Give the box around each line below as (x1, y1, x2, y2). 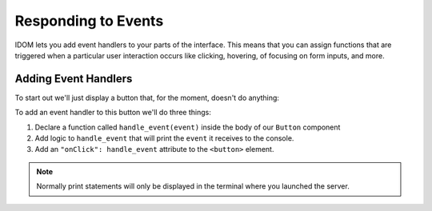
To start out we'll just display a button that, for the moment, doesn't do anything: (14, 93, 280, 102)
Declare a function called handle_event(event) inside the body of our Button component (34, 122, 341, 132)
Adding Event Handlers (14, 72, 133, 86)
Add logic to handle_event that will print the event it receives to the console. (34, 133, 294, 143)
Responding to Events (14, 12, 164, 30)
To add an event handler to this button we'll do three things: (14, 108, 211, 117)
